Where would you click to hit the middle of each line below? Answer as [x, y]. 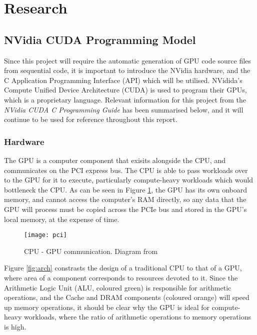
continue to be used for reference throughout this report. [91, 119]
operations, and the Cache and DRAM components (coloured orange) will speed [127, 297]
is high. [15, 326]
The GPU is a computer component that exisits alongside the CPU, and [115, 160]
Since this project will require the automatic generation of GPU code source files [127, 60]
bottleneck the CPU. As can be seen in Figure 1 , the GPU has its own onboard [125, 189]
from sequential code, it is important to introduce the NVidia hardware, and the [127, 70]
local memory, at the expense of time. [62, 219]
